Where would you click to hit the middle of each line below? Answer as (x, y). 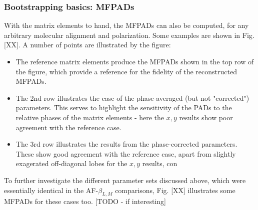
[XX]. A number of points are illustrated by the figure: (87, 45)
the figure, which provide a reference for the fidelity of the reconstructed (126, 71)
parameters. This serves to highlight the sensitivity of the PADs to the (124, 107)
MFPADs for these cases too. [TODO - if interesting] (85, 201)
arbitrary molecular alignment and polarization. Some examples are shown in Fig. (129, 35)
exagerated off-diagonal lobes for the (71, 163)
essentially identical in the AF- (51, 190)
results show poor (206, 117)
